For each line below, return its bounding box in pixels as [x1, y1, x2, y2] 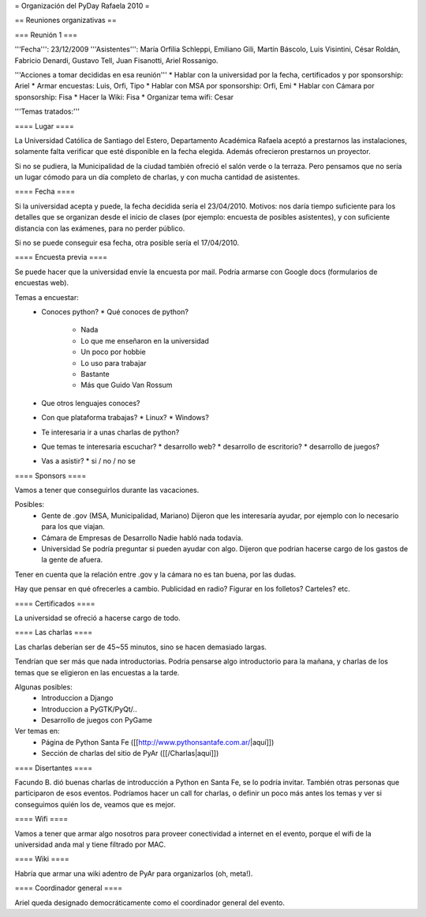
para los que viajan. [41, 522, 106, 532]
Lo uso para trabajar [80, 358, 147, 367]
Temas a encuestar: [14, 292, 79, 302]
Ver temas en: [14, 727, 60, 736]
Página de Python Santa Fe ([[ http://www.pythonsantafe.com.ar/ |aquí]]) [41, 737, 275, 746]
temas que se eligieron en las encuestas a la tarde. [14, 667, 180, 677]
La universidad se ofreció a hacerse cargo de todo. [14, 613, 181, 622]
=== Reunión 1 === [14, 30, 78, 39]
